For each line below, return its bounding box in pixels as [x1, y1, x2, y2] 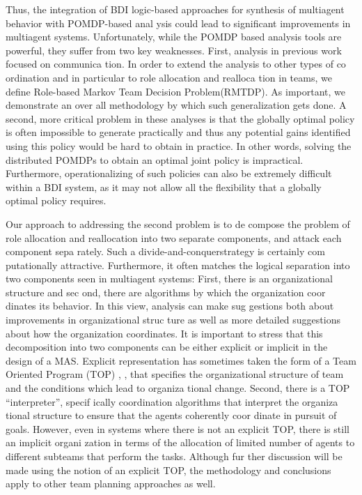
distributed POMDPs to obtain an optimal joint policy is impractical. [6, 152, 304, 167]
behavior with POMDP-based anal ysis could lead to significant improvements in [6, 15, 351, 30]
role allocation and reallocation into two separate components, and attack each [6, 230, 342, 245]
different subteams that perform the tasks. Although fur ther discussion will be [6, 449, 343, 463]
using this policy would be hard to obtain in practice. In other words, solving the [6, 138, 352, 153]
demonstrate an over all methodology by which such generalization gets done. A [6, 98, 347, 112]
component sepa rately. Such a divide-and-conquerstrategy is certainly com [6, 244, 325, 259]
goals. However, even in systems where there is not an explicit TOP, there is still [6, 421, 349, 436]
